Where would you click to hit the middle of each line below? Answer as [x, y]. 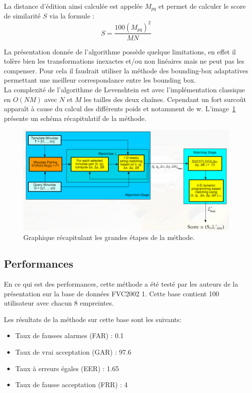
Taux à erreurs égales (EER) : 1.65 [67, 368]
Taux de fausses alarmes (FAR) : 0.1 [69, 335]
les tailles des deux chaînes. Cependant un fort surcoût [165, 99]
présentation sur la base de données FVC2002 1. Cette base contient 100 [112, 293]
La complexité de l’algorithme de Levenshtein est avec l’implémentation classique [125, 89]
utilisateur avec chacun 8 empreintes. [59, 303]
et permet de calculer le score [202, 6]
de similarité [22, 16]
